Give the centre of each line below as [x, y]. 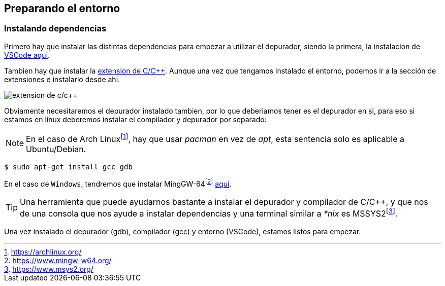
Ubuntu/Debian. [56, 149]
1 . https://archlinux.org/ [43, 252]
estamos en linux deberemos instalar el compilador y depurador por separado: [135, 119]
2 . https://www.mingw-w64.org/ [58, 261]
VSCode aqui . [27, 55]
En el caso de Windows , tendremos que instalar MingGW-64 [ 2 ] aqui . [118, 183]
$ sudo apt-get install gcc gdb [68, 167]
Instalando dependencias [55, 29]
